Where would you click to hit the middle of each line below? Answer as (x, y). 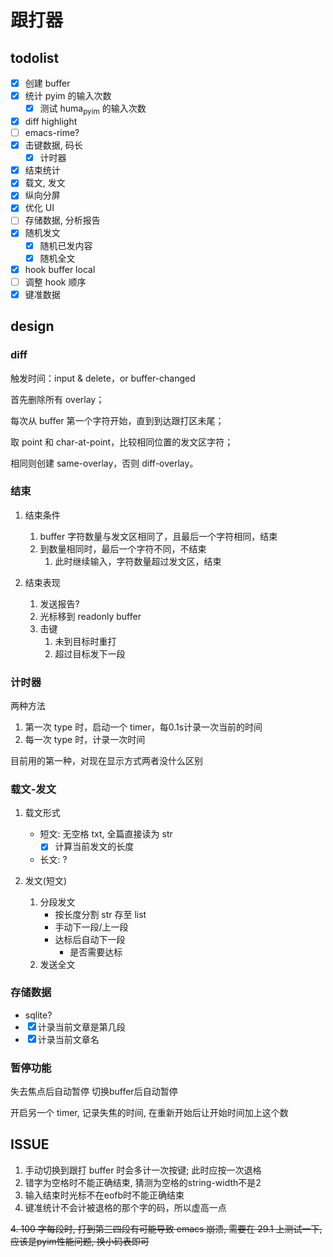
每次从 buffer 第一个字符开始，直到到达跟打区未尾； (117, 420)
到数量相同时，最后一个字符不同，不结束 (123, 548)
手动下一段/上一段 (91, 927)
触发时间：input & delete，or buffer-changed (103, 378)
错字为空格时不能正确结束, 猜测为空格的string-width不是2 (143, 1182)
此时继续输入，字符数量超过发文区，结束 (138, 561)
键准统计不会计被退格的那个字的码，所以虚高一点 (125, 1207)
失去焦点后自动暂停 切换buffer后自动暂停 (94, 1092)
